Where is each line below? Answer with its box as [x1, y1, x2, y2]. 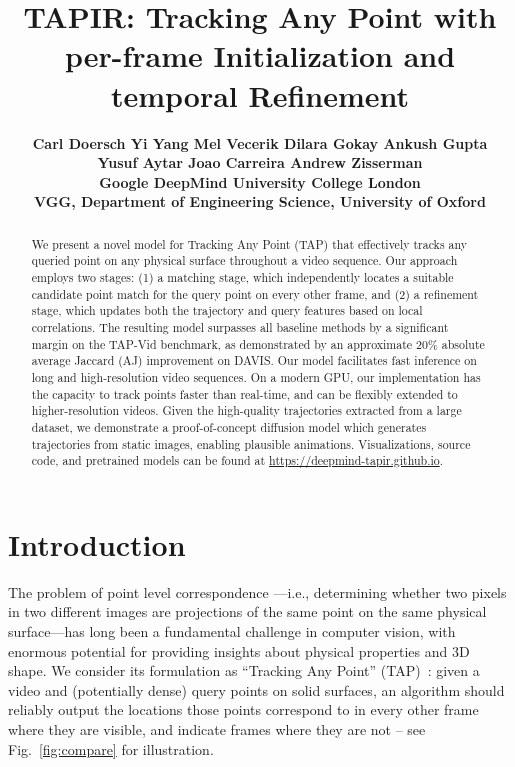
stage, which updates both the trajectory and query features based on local [31, 302, 423, 319]
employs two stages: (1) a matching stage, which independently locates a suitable [31, 268, 454, 285]
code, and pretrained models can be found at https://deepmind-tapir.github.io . [31, 452, 444, 469]
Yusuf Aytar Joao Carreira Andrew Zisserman [97, 152, 423, 173]
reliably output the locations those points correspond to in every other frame [8, 699, 479, 720]
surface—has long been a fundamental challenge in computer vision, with [8, 620, 456, 641]
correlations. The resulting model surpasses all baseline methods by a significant [31, 318, 449, 335]
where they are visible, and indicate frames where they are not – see [8, 718, 426, 739]
